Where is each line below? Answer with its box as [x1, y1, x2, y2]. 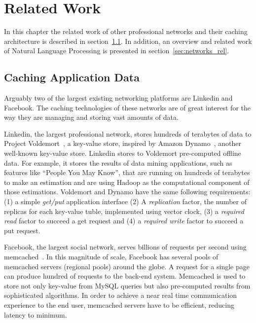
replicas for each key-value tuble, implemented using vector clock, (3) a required [4, 206, 244, 216]
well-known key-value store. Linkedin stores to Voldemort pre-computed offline [4, 148, 241, 158]
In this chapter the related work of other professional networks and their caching [4, 26, 248, 36]
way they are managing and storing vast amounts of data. [4, 112, 179, 122]
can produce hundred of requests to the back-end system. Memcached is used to [4, 271, 246, 281]
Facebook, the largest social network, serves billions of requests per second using [4, 242, 247, 252]
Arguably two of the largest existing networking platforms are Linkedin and [4, 93, 233, 103]
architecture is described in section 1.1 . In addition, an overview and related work [4, 36, 252, 46]
